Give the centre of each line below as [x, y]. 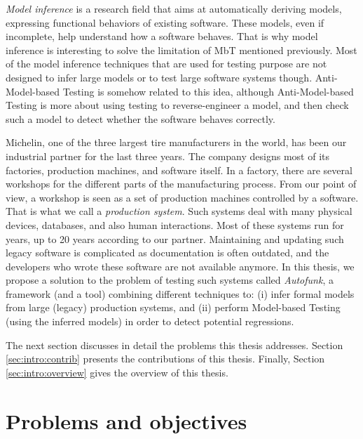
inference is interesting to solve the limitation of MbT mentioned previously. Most [181, 50]
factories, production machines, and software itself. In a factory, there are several [179, 170]
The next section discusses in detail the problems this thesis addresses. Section [174, 345]
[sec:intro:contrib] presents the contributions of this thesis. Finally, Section [165, 359]
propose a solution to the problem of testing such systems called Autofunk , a [170, 280]
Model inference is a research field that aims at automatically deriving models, [174, 8]
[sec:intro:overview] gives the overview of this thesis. [117, 372]
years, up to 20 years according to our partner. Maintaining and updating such [175, 238]
